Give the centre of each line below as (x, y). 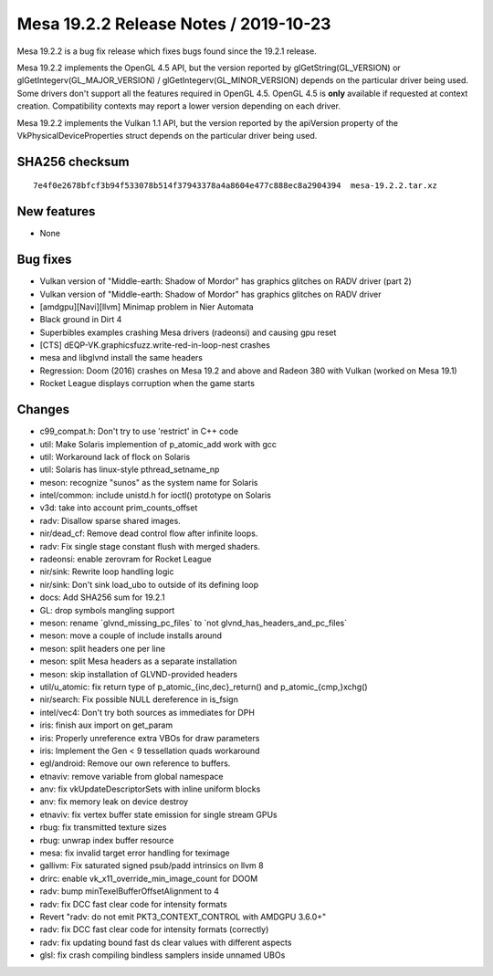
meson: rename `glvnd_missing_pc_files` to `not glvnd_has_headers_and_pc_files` (193, 623)
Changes (43, 409)
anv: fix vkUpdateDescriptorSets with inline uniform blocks (150, 789)
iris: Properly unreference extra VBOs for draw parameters (150, 738)
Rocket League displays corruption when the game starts (147, 383)
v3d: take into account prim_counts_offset (119, 508)
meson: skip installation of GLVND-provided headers (138, 674)
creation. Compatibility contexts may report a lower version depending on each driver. (179, 106)
